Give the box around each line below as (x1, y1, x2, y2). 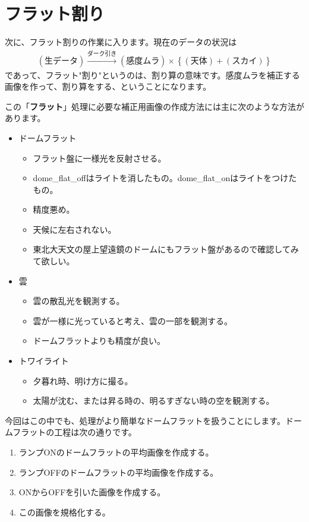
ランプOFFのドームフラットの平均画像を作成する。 (18, 466, 219, 478)
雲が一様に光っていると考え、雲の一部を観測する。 (33, 314, 232, 327)
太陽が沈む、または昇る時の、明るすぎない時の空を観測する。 (33, 394, 275, 407)
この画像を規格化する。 (18, 505, 111, 518)
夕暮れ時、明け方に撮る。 (33, 374, 133, 387)
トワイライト (18, 355, 69, 367)
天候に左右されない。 (33, 223, 116, 235)
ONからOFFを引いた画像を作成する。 (18, 486, 166, 498)
